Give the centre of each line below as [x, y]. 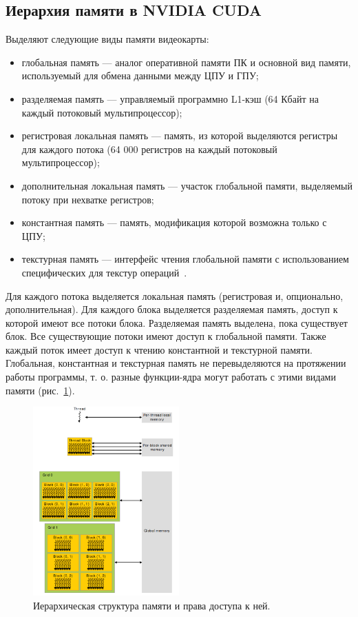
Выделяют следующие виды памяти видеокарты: [107, 39]
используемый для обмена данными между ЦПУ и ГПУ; [140, 75]
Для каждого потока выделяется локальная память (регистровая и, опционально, [175, 295]
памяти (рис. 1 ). [40, 390]
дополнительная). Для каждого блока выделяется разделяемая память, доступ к [172, 309]
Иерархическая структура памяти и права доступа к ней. [152, 605]
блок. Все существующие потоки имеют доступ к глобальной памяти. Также [166, 336]
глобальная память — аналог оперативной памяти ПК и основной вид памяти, [186, 62]
